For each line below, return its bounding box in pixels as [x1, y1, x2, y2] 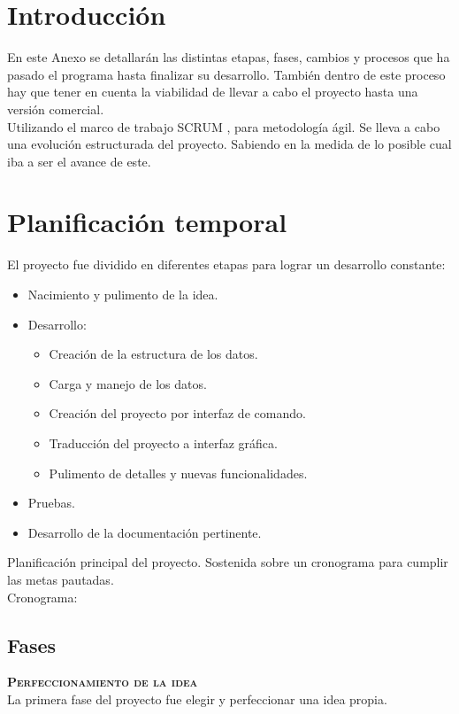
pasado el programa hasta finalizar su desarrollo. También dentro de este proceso [7, 65, 446, 83]
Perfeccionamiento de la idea [7, 672, 198, 691]
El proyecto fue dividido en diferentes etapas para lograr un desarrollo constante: [7, 255, 446, 274]
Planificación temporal [7, 204, 287, 240]
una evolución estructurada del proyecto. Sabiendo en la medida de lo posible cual [7, 135, 452, 153]
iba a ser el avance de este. [7, 151, 151, 170]
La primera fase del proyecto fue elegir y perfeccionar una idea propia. [7, 689, 387, 708]
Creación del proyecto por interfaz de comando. [49, 404, 306, 423]
